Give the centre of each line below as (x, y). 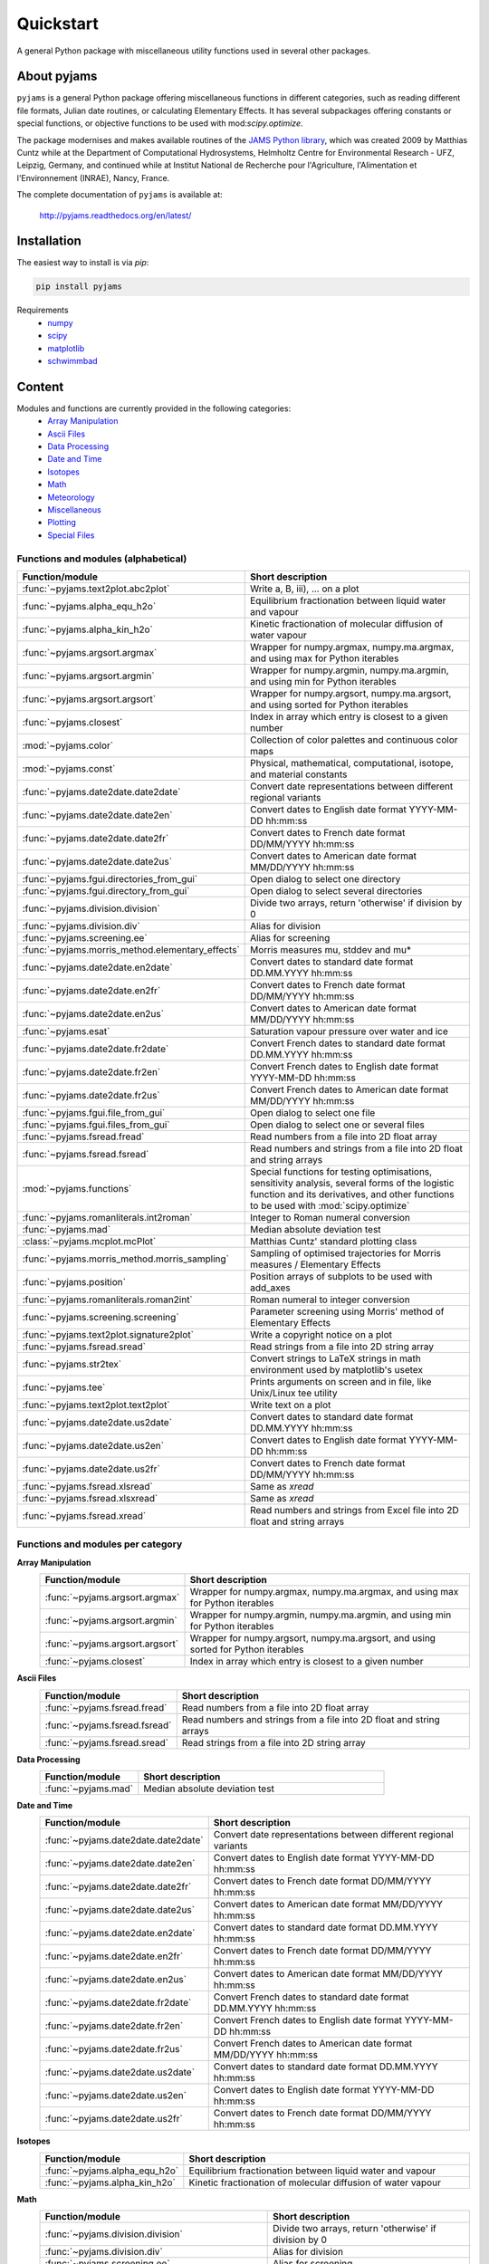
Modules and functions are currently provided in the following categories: (154, 408)
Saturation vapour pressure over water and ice (349, 1031)
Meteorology (71, 497)
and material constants (298, 774)
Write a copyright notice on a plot (321, 1334)
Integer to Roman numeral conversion (330, 1217)
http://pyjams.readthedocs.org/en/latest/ (115, 215)
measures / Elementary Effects (315, 1264)
